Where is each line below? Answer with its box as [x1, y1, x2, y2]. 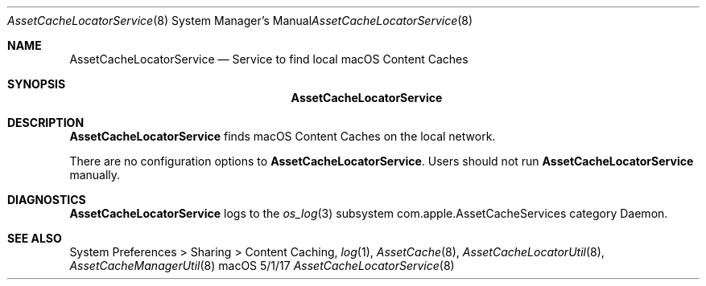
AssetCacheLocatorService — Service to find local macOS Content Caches [69, 52, 469, 66]
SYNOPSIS [7, 77, 66, 91]
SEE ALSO [7, 231, 62, 245]
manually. [69, 168, 121, 182]
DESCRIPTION [7, 116, 85, 129]
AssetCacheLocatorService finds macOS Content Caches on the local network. [69, 129, 496, 143]
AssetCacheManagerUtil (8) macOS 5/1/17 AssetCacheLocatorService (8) [69, 259, 455, 272]
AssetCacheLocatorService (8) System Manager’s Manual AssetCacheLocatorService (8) [7, 14, 473, 27]
